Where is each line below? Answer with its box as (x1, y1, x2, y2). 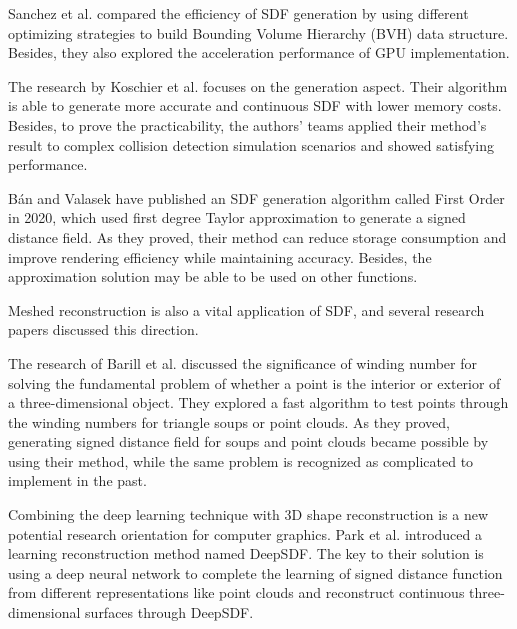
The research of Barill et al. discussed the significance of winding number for (8, 352, 477, 373)
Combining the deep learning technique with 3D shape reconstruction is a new (8, 504, 489, 525)
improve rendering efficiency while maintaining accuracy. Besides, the (8, 246, 432, 267)
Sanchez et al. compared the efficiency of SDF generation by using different (8, 3, 469, 23)
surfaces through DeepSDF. (85, 602, 254, 623)
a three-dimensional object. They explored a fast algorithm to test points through (8, 392, 509, 413)
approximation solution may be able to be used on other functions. (8, 266, 418, 287)
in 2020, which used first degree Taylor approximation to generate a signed (8, 207, 466, 228)
